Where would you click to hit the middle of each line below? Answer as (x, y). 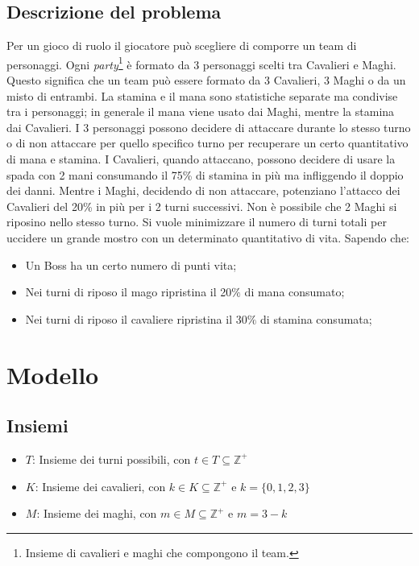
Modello (53, 374)
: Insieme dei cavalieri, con (100, 486)
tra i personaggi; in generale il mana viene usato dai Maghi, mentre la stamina (201, 112)
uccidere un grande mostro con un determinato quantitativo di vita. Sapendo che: (208, 237)
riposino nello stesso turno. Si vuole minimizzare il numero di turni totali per (197, 222)
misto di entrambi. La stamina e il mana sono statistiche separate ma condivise (202, 95)
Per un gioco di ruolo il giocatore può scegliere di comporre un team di (182, 45)
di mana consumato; (295, 292)
